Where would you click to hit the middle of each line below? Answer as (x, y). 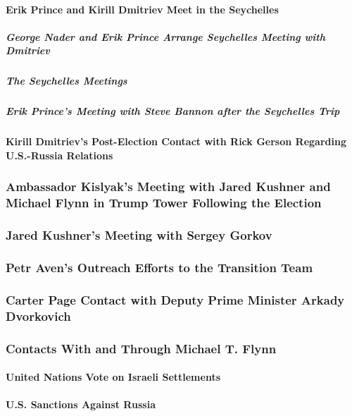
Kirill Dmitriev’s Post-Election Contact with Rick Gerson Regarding (176, 141)
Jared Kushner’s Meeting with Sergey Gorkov (139, 235)
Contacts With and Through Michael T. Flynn (141, 348)
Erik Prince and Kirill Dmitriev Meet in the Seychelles (142, 9)
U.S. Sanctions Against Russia (81, 404)
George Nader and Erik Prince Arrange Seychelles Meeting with (165, 36)
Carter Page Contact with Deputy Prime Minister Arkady (175, 299)
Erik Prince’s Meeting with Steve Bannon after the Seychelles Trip (173, 111)
